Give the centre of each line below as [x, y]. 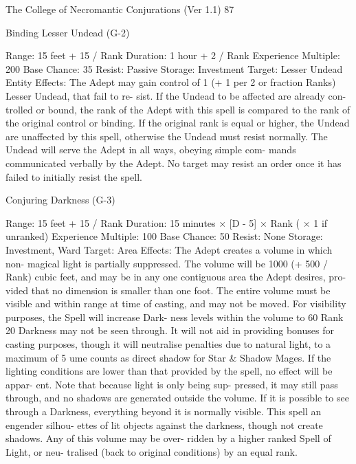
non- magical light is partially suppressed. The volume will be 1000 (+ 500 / [167, 263]
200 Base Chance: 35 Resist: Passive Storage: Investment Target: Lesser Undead [174, 68]
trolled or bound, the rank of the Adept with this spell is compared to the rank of [178, 109]
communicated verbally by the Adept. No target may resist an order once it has [174, 163]
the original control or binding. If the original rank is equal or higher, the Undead [178, 123]
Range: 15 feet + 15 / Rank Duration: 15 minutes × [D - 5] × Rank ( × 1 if [167, 222]
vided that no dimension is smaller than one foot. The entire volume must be [168, 290]
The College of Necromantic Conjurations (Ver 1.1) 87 [120, 9]
